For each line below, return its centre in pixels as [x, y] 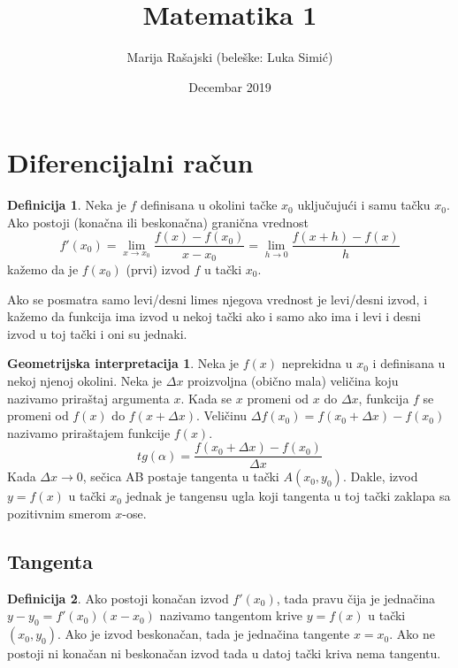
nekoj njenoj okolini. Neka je [85, 380]
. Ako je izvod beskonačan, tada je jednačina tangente [203, 634]
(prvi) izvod [158, 269]
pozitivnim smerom [59, 513]
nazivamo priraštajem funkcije [89, 432]
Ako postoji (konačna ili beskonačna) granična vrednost [158, 222]
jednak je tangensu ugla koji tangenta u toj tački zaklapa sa [288, 496]
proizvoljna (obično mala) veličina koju [293, 380]
